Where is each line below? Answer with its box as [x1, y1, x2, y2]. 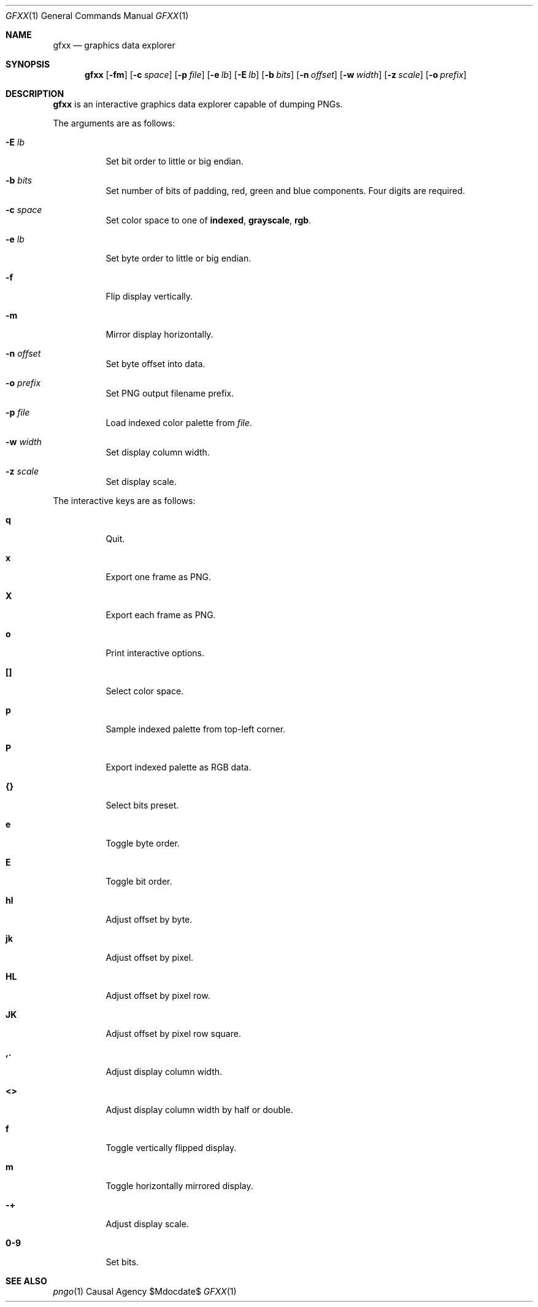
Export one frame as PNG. [106, 572, 212, 582]
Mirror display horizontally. [106, 329, 213, 339]
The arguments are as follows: [53, 118, 175, 128]
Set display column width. [106, 447, 210, 457]
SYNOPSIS [6, 59, 50, 69]
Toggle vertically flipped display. [106, 1142, 237, 1153]
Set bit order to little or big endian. [106, 156, 244, 166]
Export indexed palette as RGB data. [106, 762, 252, 772]
